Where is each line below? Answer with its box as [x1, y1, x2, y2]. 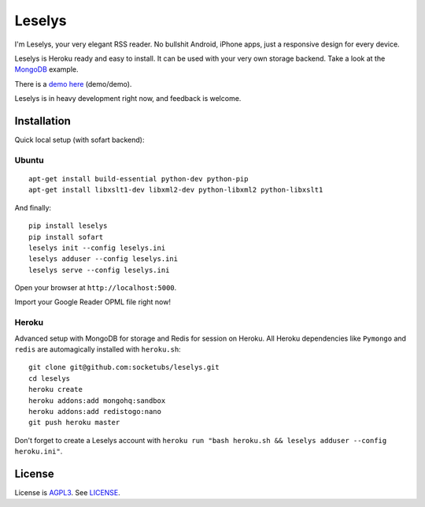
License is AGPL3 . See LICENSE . [14, 488, 121, 498]
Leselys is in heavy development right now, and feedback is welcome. [14, 94, 242, 103]
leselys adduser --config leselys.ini [28, 255, 179, 263]
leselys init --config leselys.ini [28, 243, 166, 252]
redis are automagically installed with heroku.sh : [14, 345, 181, 354]
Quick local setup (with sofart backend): [14, 135, 145, 145]
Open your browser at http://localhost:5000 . [14, 283, 177, 293]
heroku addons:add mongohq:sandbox [28, 396, 166, 405]
